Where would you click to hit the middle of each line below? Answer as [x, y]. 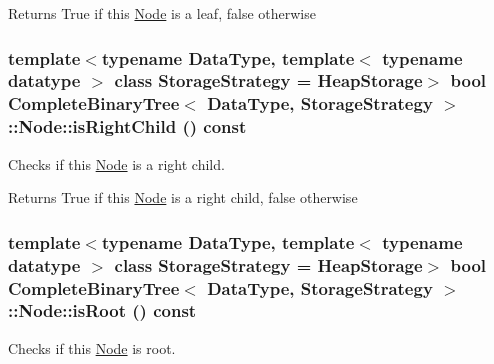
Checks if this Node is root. [92, 347]
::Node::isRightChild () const [127, 126]
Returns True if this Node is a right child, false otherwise [183, 197]
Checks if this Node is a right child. [116, 163]
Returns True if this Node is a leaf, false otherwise [162, 13]
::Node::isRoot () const [102, 310]
